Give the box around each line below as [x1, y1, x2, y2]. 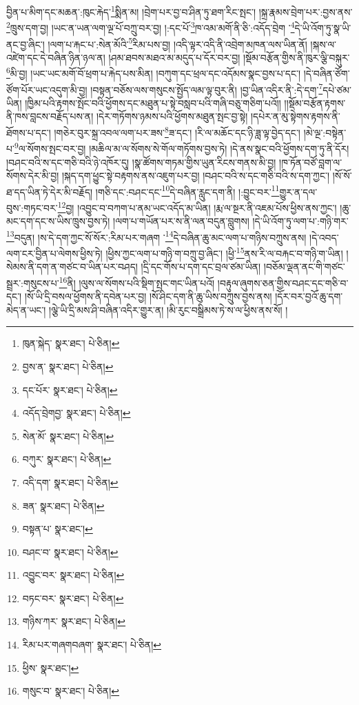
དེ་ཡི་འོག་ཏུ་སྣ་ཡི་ [294, 20, 351, 34]
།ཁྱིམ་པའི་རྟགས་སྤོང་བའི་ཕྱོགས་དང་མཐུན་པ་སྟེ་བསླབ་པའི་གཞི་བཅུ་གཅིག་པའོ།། [25, 95, 281, 110]
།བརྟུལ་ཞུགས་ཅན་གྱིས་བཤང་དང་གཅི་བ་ [217, 275, 349, 290]
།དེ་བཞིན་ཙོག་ [303, 66, 350, 80]
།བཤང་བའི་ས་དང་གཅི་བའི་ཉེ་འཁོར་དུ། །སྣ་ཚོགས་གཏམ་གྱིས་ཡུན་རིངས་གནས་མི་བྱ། [6, 155, 276, 169]
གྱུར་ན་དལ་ [279, 184, 318, 199]
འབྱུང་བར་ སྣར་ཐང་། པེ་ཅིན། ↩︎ [22, 568, 125, 582]
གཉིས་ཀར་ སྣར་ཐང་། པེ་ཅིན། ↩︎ [22, 614, 126, 628]
